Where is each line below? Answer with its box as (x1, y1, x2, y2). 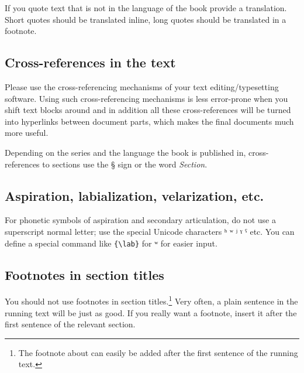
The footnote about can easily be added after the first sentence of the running (18, 346, 298, 358)
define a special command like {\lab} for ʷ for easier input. (5, 237, 217, 249)
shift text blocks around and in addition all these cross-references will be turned (5, 104, 291, 116)
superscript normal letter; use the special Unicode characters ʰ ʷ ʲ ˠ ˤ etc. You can (5, 225, 295, 237)
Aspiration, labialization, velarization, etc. (5, 186, 264, 204)
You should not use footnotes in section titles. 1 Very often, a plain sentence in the (5, 293, 298, 307)
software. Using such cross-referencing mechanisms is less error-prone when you (5, 92, 288, 104)
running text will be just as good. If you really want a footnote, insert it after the (5, 306, 297, 319)
